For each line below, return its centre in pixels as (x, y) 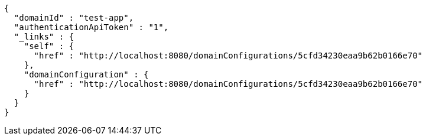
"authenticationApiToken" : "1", (91, 27)
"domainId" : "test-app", (74, 18)
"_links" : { (44, 37)
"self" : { (49, 46)
